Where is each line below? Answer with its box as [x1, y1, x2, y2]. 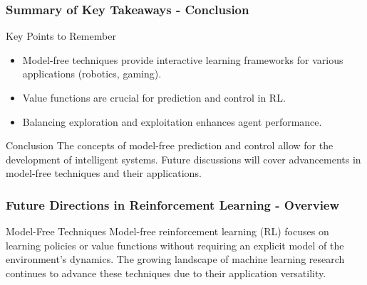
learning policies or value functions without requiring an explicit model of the [6, 237, 344, 252]
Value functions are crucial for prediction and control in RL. [22, 90, 286, 104]
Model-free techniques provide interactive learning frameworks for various [22, 52, 343, 67]
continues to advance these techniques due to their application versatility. [6, 265, 326, 280]
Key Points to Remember [6, 28, 116, 43]
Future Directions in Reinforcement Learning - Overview [6, 195, 340, 213]
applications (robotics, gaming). [22, 66, 162, 81]
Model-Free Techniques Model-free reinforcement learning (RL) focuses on [6, 224, 329, 239]
